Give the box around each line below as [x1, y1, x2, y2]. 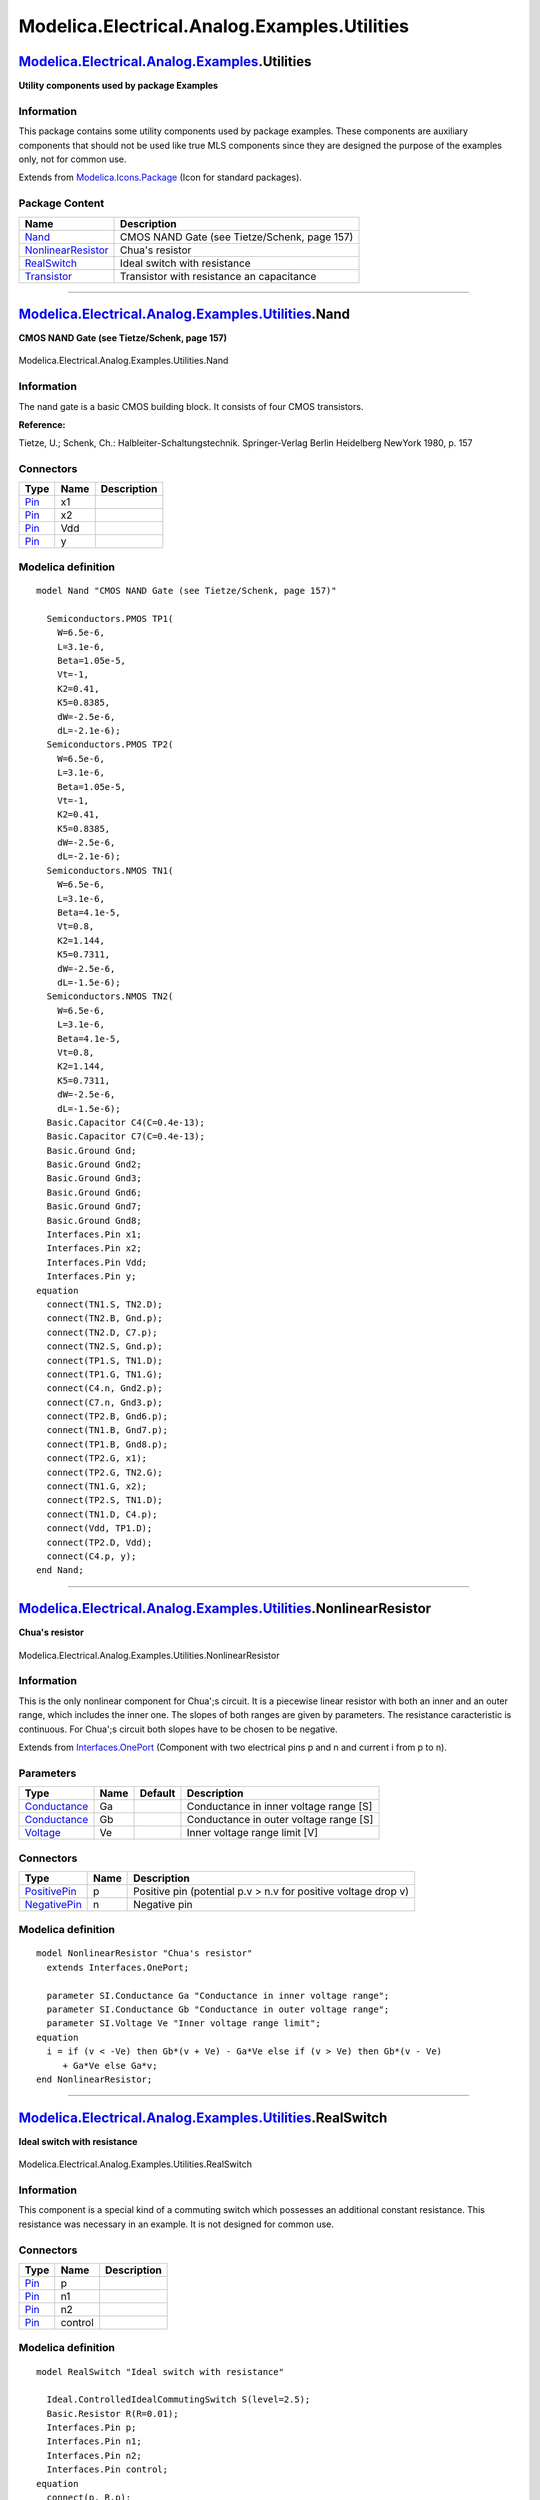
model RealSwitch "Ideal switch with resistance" [36, 2366, 285, 2377]
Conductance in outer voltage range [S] [186, 1813, 374, 1827]
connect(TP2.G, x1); [46, 1453, 148, 1464]
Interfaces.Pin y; [46, 1271, 137, 1282]
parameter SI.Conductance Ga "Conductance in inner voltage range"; [46, 1990, 390, 2001]
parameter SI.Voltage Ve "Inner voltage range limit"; [46, 2018, 322, 2029]
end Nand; [36, 1565, 84, 1576]
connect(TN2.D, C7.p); [46, 1326, 158, 1338]
